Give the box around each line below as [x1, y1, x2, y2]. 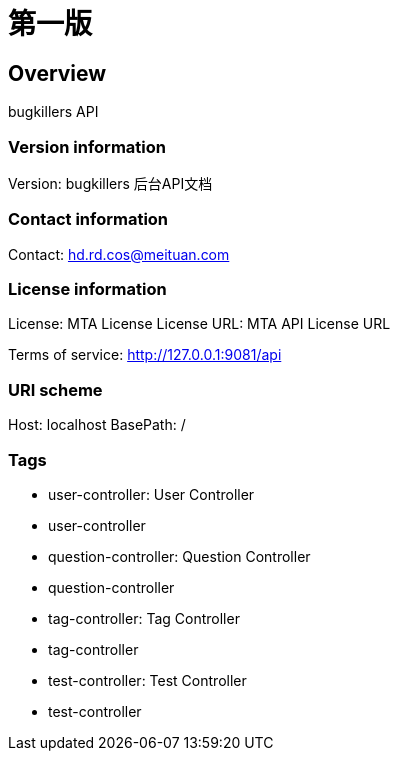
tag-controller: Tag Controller [48, 609, 240, 627]
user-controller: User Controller [48, 485, 255, 503]
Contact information [8, 209, 169, 230]
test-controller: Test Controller [48, 671, 247, 689]
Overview [8, 60, 107, 86]
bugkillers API [8, 103, 99, 121]
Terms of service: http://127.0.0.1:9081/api [8, 346, 282, 364]
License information [8, 279, 167, 300]
